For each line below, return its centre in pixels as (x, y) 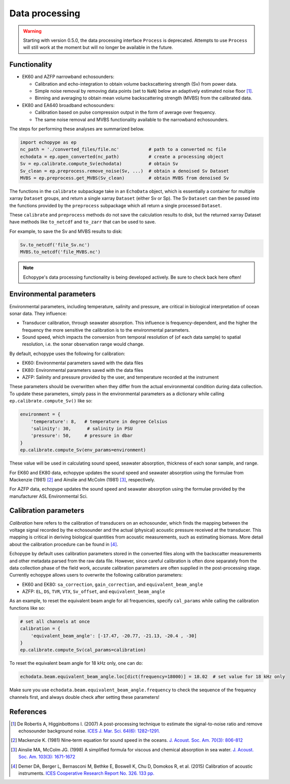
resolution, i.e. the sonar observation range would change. (83, 344)
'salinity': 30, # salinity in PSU (82, 428)
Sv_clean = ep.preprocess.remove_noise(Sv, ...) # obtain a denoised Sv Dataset (125, 171)
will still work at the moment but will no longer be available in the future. (98, 47)
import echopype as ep (48, 142)
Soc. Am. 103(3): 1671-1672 (47, 757)
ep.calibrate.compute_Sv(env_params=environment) (83, 450)
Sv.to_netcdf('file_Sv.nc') (55, 245)
